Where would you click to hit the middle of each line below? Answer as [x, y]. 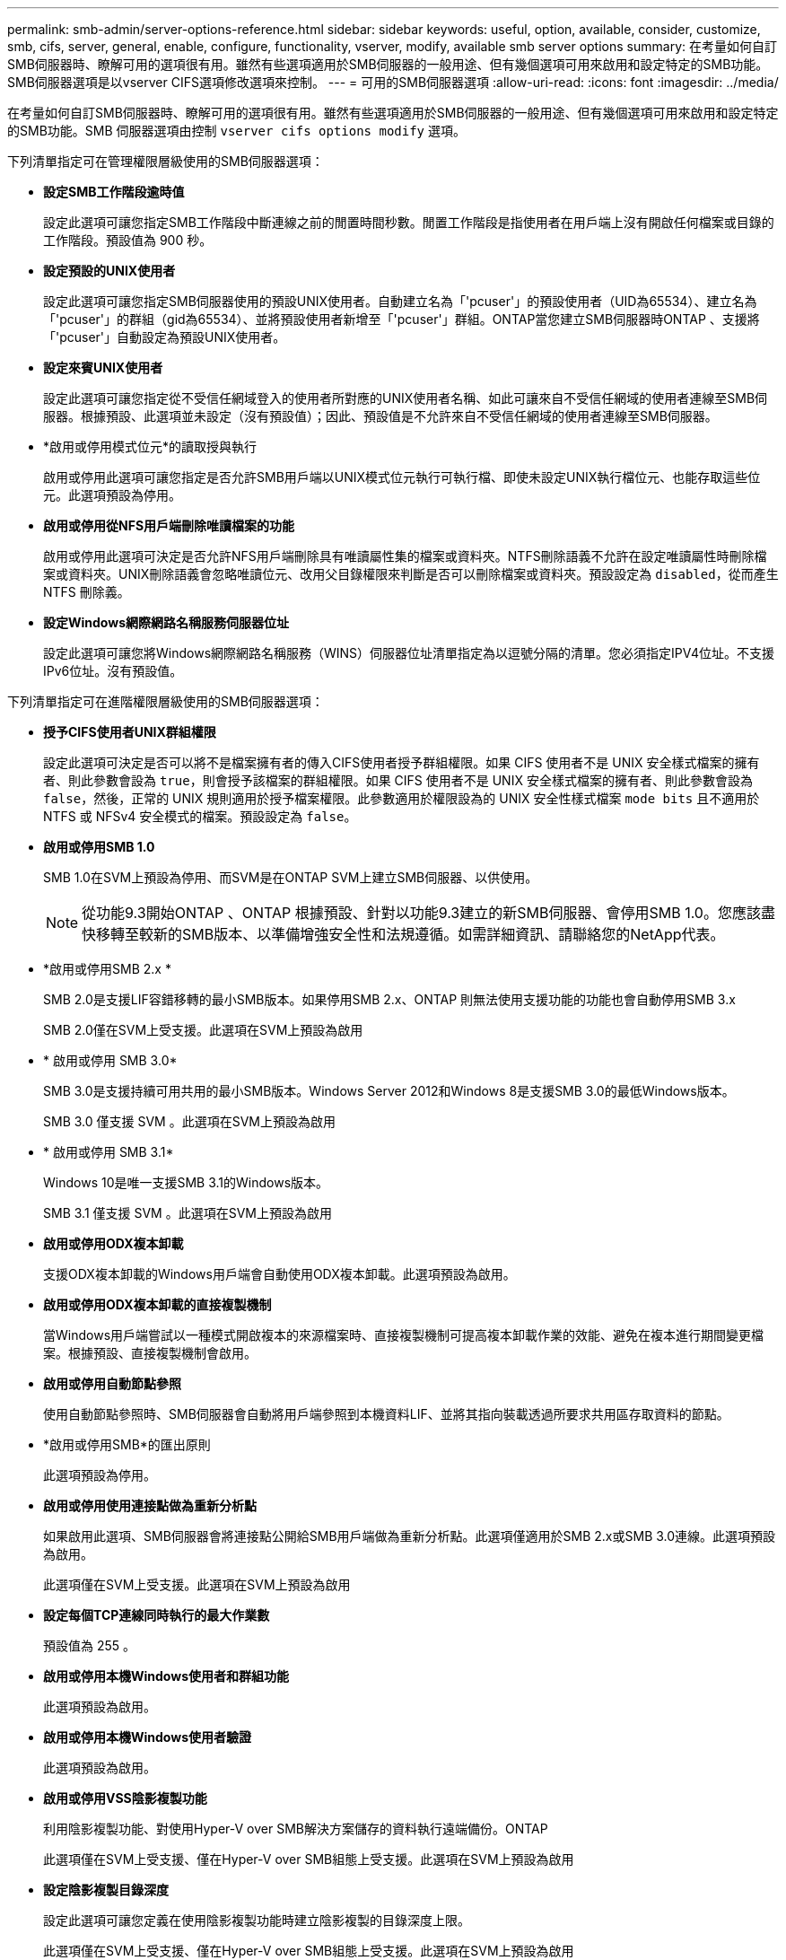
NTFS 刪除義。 [87, 592]
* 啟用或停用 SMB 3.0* [110, 1060]
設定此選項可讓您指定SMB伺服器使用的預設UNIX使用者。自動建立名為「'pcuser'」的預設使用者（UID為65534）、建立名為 [400, 301]
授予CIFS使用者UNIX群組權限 [130, 732]
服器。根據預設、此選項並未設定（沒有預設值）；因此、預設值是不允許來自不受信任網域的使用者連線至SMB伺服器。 [380, 416]
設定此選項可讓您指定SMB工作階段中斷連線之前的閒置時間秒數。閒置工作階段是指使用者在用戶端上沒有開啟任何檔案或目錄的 [409, 222]
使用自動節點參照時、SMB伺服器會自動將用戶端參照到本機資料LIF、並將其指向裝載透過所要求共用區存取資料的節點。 [386, 1414]
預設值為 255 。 [90, 1645]
